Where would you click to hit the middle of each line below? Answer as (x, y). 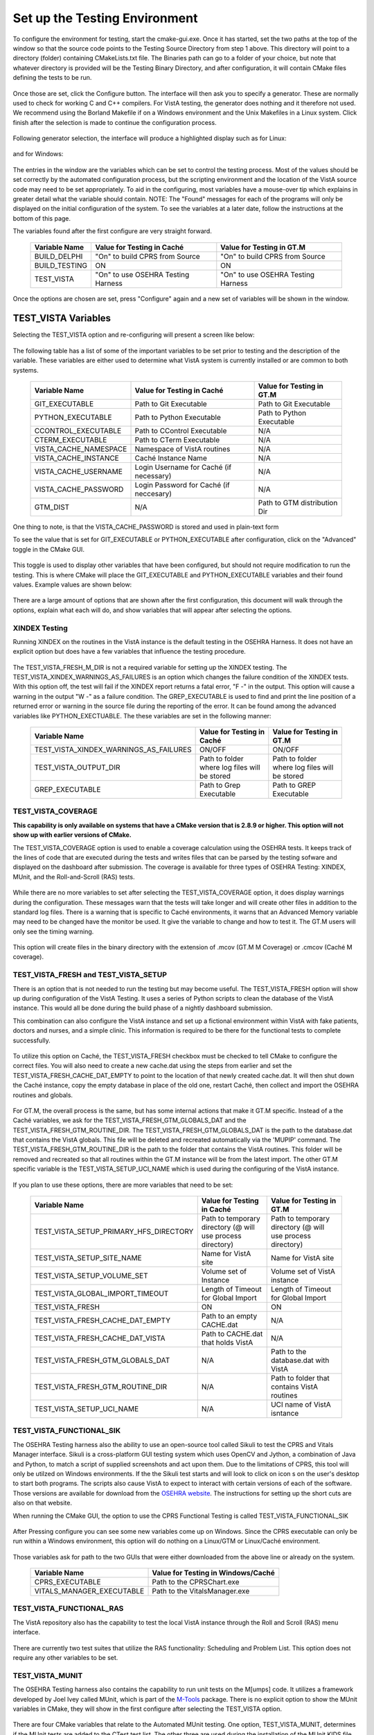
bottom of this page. (42, 218)
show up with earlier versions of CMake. (72, 835)
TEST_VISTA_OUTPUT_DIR (77, 768)
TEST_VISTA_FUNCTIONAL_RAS (68, 1609)
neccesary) (153, 494)
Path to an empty (229, 1317)
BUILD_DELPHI (59, 256)
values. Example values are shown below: (72, 584)
